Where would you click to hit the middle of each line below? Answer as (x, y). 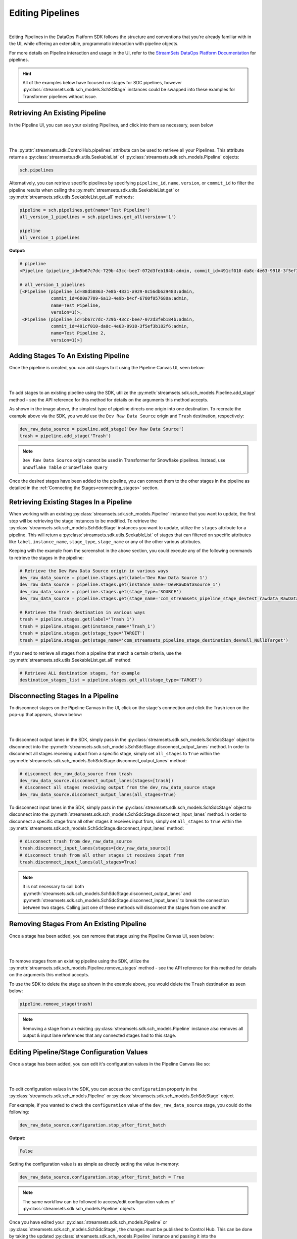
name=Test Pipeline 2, (78, 333)
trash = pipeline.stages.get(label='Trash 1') (77, 619)
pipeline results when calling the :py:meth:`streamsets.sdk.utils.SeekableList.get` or (94, 190)
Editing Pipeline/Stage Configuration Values (78, 1052)
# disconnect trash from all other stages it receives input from (102, 855)
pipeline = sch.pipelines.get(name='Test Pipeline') (85, 210)
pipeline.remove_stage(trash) (56, 1004)
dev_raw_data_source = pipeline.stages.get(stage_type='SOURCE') (100, 591)
